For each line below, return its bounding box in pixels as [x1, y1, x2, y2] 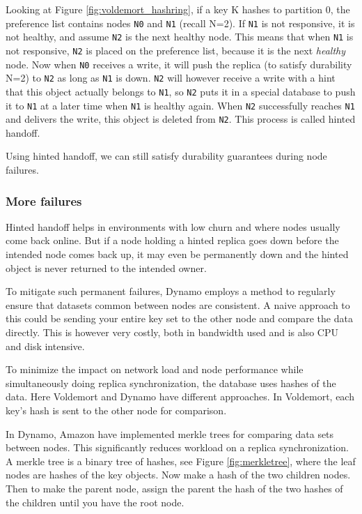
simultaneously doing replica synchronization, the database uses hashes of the [6, 375, 336, 390]
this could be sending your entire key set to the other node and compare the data [6, 311, 353, 326]
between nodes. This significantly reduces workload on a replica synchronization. [6, 440, 349, 455]
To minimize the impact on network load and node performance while [6, 362, 304, 377]
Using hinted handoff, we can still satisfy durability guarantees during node [6, 149, 327, 163]
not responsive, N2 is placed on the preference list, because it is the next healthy [6, 43, 345, 57]
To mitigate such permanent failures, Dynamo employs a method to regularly [6, 284, 336, 298]
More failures [6, 192, 82, 209]
